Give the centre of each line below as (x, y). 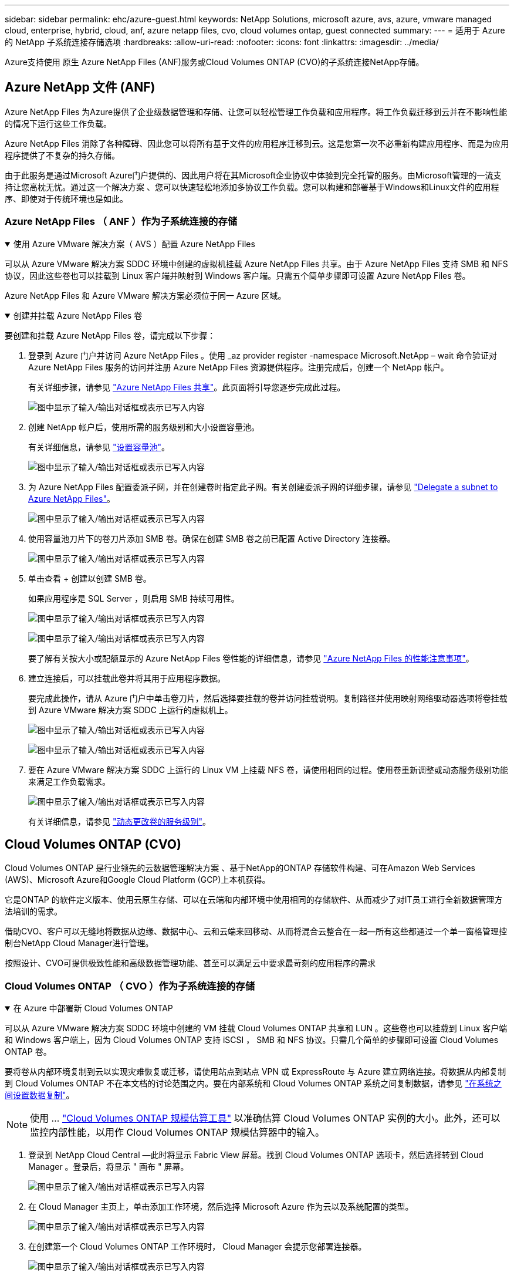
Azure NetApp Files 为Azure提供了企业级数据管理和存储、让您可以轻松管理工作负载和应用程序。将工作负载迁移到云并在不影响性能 (256, 112)
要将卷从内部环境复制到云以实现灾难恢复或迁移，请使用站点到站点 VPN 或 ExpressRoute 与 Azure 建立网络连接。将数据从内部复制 (256, 1072)
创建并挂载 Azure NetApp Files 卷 (78, 315)
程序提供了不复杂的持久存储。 (62, 155)
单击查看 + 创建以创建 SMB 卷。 (90, 578)
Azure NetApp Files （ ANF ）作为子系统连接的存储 (121, 222)
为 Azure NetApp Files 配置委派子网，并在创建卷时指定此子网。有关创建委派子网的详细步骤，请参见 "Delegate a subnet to (263, 487)
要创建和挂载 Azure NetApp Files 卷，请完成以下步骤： (110, 335)
